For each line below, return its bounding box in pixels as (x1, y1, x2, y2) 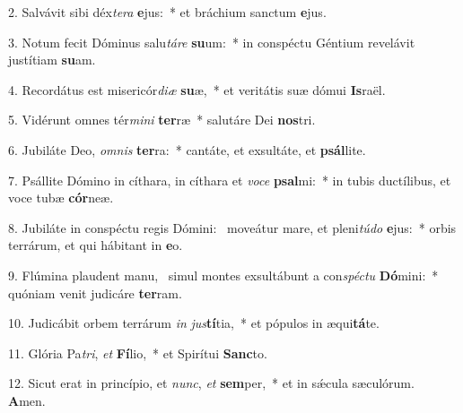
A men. (8, 391, 46, 409)
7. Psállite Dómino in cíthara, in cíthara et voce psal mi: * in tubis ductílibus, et (8, 170, 451, 189)
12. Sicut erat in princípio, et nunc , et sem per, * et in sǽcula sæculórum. (8, 374, 415, 392)
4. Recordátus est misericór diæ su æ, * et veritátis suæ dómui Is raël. (8, 80, 386, 99)
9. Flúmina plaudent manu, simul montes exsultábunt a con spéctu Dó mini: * (8, 265, 439, 284)
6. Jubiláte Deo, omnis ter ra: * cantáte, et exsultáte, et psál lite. (8, 140, 366, 159)
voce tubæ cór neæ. (8, 188, 114, 207)
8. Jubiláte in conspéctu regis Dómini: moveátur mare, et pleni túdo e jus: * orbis (8, 218, 457, 237)
